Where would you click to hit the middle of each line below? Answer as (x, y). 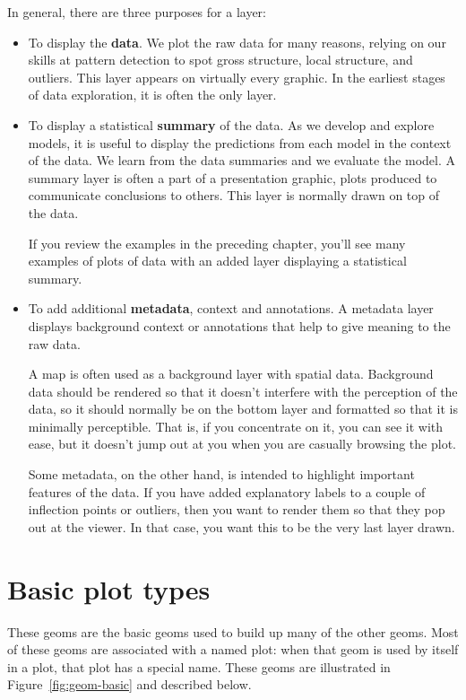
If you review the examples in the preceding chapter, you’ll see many (217, 243)
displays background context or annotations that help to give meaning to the (239, 325)
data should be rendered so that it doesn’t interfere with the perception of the (243, 391)
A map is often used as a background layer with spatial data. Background (231, 374)
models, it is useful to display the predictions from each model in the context (240, 142)
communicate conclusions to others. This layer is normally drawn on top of (234, 195)
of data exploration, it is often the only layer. (152, 95)
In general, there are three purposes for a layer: (137, 12)
